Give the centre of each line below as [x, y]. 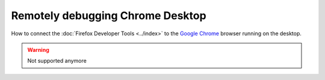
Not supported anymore [57, 61]
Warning [38, 50]
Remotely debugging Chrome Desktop [109, 16]
